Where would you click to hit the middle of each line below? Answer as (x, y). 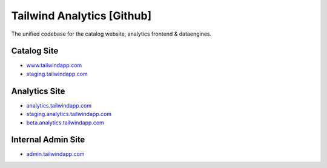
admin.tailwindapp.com (55, 154)
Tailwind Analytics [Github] (81, 16)
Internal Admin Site (48, 140)
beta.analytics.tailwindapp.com (65, 122)
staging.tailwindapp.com (57, 74)
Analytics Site (38, 91)
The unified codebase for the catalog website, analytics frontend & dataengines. (111, 34)
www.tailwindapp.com (54, 65)
